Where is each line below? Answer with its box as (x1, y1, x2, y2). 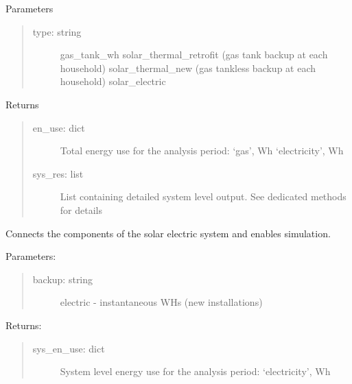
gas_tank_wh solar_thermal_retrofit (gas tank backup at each (60, 47, 328, 62)
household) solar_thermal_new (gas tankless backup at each (60, 60, 316, 75)
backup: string (32, 272, 93, 286)
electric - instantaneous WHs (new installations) (60, 295, 263, 309)
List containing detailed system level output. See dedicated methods (60, 189, 347, 204)
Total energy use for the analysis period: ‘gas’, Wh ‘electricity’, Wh (60, 143, 344, 158)
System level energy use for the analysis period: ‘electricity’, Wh (60, 364, 331, 379)
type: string (32, 24, 82, 38)
